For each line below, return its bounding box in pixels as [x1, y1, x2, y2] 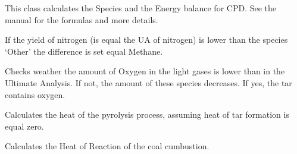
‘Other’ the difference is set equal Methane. [5, 45, 163, 57]
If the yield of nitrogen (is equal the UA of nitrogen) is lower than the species [5, 33, 288, 46]
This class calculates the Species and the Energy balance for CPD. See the [5, 2, 277, 14]
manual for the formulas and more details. [5, 13, 158, 26]
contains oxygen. [5, 88, 65, 100]
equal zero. [5, 120, 44, 132]
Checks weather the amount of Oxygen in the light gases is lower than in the [5, 65, 285, 77]
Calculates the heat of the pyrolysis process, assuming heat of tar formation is [5, 108, 289, 121]
